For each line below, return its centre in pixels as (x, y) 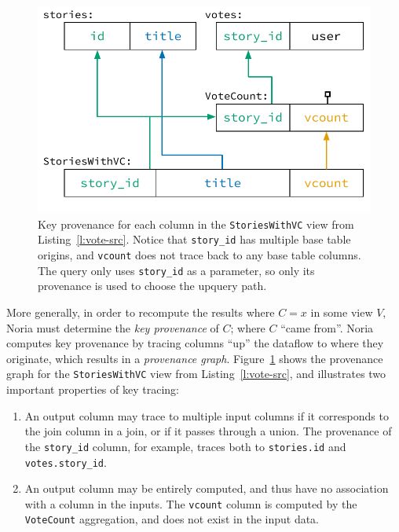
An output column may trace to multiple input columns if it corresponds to (207, 415)
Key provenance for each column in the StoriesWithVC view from (196, 224)
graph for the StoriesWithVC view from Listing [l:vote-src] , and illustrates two (196, 374)
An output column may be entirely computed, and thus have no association (207, 488)
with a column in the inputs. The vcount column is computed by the (191, 503)
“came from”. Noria (327, 327)
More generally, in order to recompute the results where (141, 312)
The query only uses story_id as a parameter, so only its (176, 270)
